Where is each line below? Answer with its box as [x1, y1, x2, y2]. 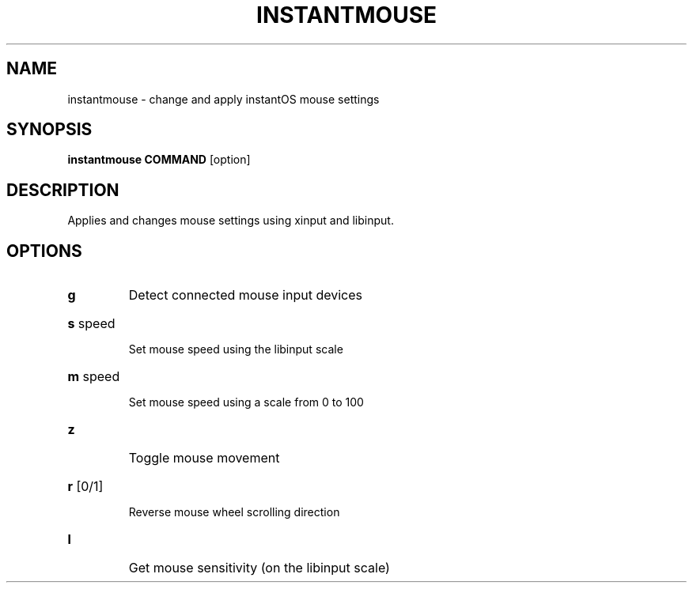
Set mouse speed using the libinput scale [128, 342, 343, 357]
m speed [67, 368, 120, 385]
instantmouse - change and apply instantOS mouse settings [67, 92, 380, 106]
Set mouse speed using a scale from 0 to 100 [128, 395, 364, 410]
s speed [67, 315, 116, 332]
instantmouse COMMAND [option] [67, 153, 251, 167]
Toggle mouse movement [128, 450, 280, 466]
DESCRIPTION [6, 179, 119, 200]
